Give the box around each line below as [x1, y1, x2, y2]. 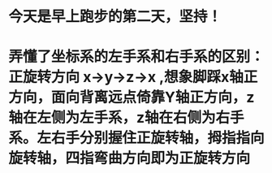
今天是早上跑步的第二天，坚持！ [8, 7, 222, 26]
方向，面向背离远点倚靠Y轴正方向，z [8, 89, 255, 106]
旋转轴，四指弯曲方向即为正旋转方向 [8, 149, 251, 167]
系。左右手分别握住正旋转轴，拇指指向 [8, 129, 266, 147]
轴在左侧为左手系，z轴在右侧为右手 [8, 109, 245, 127]
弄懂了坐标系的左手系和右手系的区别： [8, 48, 266, 66]
